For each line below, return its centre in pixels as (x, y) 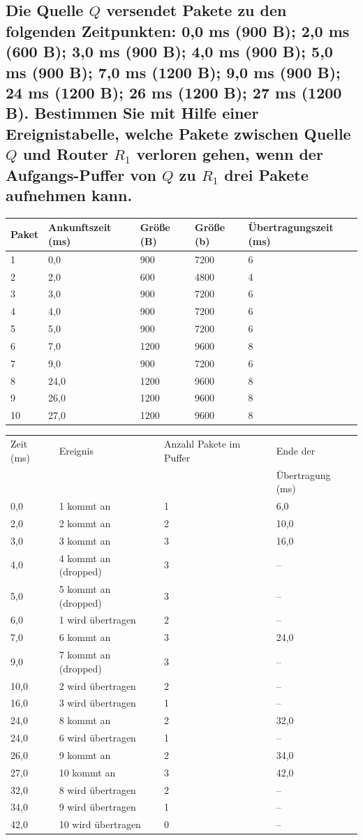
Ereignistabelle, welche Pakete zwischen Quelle (178, 133)
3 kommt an (85, 540)
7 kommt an (85, 655)
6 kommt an (85, 637)
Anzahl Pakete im (202, 444)
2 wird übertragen (97, 685)
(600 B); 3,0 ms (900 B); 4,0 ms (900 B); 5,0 (169, 51)
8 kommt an (85, 720)
